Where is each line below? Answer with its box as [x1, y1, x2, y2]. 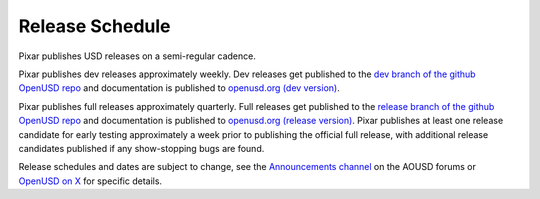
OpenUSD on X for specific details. [18, 175, 163, 187]
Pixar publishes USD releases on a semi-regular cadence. [18, 50, 257, 62]
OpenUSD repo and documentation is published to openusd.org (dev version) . [18, 82, 340, 94]
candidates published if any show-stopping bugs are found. [18, 142, 265, 154]
